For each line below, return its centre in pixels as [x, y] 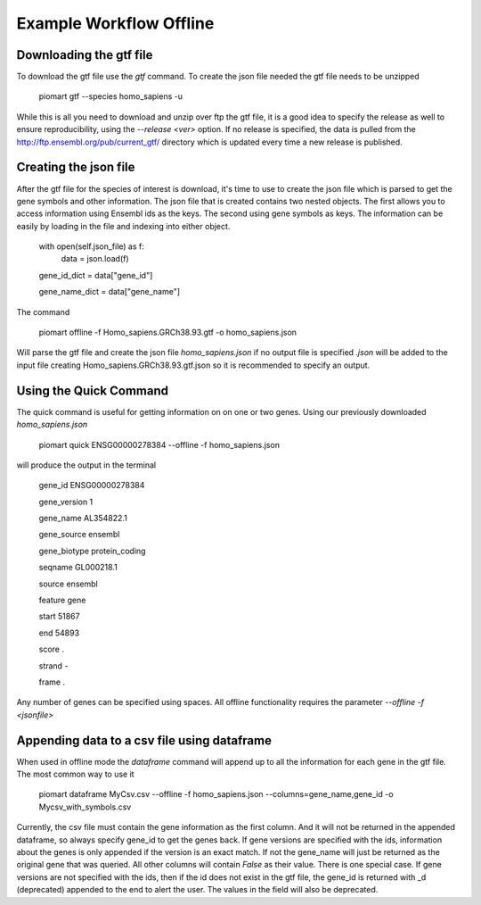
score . [51, 649]
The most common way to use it [75, 774]
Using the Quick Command [93, 390]
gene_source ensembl [79, 535]
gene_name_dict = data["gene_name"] [110, 292]
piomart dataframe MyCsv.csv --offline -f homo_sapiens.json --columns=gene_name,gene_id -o [216, 794]
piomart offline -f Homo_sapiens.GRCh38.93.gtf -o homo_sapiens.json [168, 332]
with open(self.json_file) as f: [91, 246]
